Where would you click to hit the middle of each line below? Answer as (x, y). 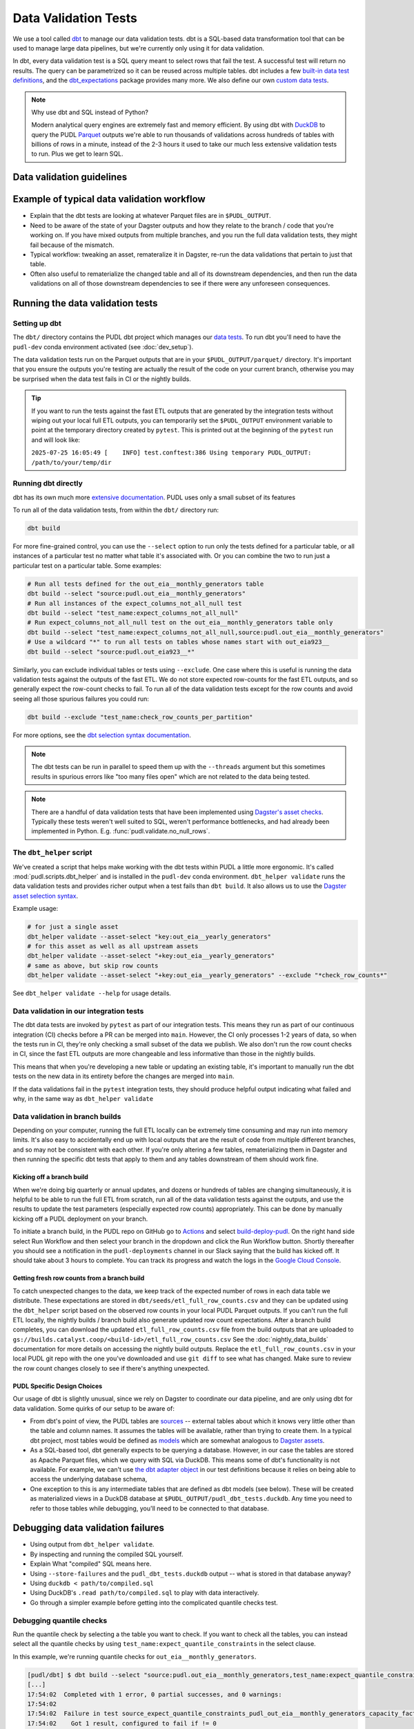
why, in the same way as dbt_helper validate (83, 1098)
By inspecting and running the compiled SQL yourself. (107, 1554)
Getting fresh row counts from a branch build (79, 1278)
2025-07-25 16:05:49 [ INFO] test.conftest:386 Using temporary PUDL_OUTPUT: (171, 453)
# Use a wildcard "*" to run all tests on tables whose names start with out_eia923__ (178, 642)
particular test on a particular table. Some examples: (87, 565)
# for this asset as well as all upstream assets (113, 946)
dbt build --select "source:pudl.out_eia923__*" (111, 651)
